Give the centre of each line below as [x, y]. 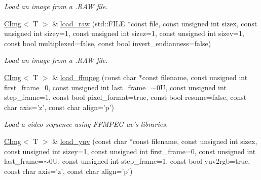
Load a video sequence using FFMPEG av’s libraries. [86, 124]
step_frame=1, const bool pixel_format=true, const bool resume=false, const [125, 97]
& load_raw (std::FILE [89, 23]
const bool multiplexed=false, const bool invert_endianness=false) [108, 43]
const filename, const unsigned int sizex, [195, 141]
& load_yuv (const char [90, 141]
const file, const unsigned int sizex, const [194, 23]
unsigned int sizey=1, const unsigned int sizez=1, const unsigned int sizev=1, [124, 33]
